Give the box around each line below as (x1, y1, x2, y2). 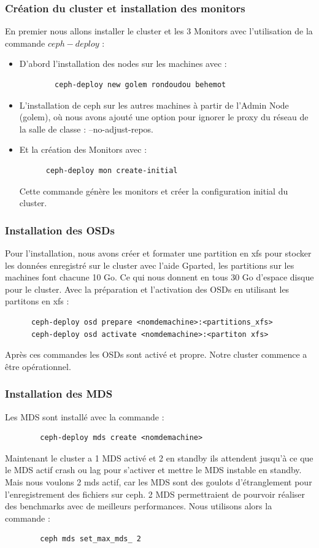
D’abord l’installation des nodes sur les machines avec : (19, 57, 227, 70)
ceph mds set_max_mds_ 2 (40, 534, 141, 544)
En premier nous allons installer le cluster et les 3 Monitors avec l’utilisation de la (5, 25, 313, 37)
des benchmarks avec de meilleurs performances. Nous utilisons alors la (5, 500, 272, 512)
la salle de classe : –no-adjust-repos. (19, 122, 153, 135)
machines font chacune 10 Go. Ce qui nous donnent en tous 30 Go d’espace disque (5, 271, 314, 284)
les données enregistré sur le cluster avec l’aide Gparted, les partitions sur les (5, 258, 294, 271)
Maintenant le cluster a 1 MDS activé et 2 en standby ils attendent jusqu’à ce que (5, 451, 313, 464)
